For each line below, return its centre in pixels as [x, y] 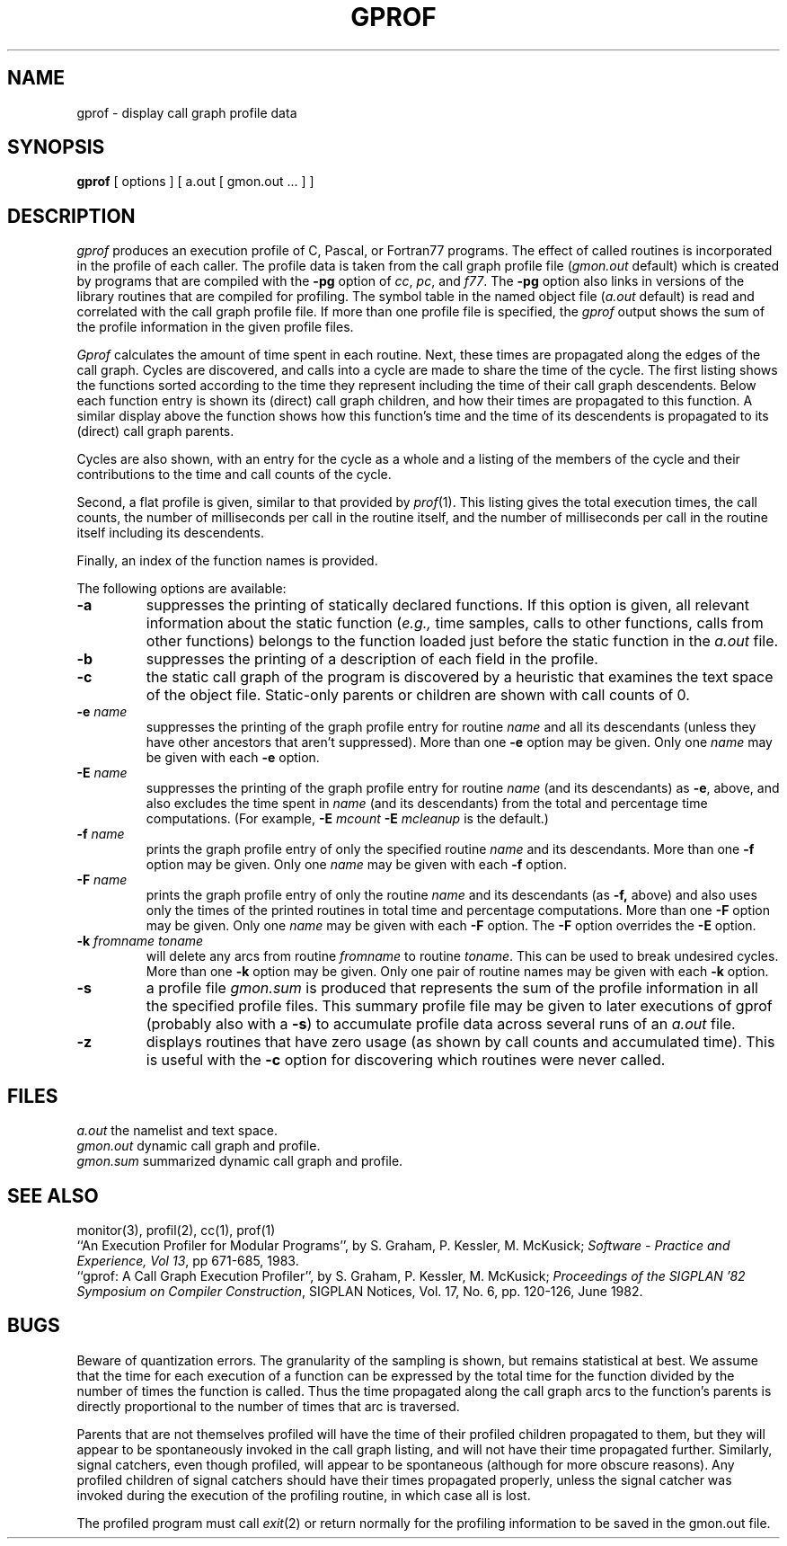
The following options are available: [181, 589]
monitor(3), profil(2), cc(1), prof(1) [176, 1230]
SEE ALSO [53, 1195]
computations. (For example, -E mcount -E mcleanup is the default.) [347, 819]
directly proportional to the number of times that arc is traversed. [268, 1406]
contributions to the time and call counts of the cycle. [234, 475]
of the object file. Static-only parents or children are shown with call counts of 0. [418, 695]
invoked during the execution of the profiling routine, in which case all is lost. [304, 1495]
